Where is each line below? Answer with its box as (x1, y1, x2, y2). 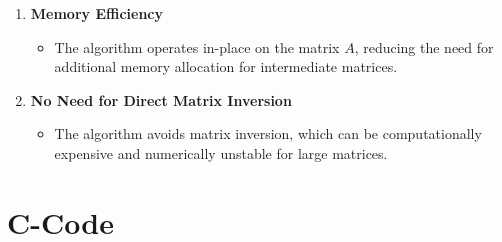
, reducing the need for (354, 36, 494, 57)
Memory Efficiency (30, 3, 164, 23)
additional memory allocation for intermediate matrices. (54, 56, 398, 77)
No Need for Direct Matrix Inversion (30, 89, 292, 110)
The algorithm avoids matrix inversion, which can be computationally (54, 123, 482, 144)
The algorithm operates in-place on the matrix (54, 36, 340, 57)
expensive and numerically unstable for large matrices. (54, 142, 388, 163)
